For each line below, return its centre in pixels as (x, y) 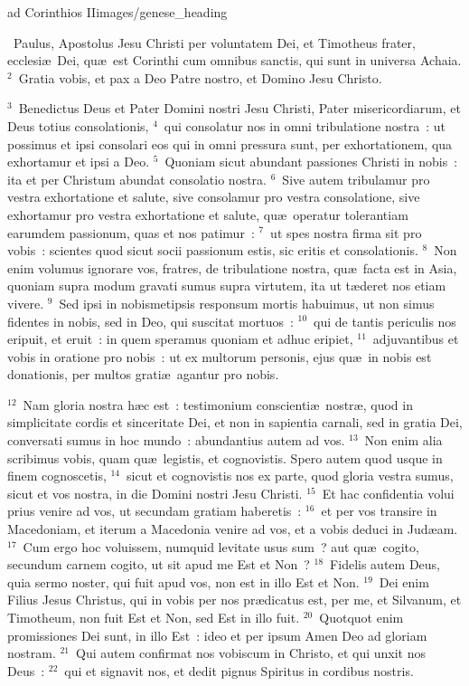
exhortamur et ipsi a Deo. (79, 162)
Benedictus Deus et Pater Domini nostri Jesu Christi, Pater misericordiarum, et (239, 108)
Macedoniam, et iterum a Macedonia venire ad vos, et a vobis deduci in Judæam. (233, 529)
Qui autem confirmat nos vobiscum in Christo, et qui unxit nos (251, 653)
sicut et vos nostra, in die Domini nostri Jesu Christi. (155, 493)
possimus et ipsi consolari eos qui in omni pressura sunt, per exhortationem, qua (230, 143)
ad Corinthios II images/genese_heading (117, 12)
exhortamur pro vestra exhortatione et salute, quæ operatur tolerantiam (208, 214)
